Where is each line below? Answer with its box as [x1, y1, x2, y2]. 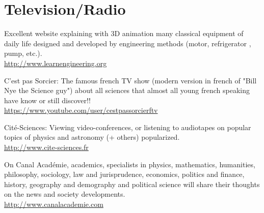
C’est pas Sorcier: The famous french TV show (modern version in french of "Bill [4, 75, 257, 85]
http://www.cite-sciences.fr [4, 142, 89, 153]
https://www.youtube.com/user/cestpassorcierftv [4, 105, 158, 115]
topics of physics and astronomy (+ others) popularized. [4, 132, 180, 142]
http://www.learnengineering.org [4, 57, 107, 68]
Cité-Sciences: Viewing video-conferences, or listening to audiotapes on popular [4, 121, 251, 132]
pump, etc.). [4, 48, 42, 58]
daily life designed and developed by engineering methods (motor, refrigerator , [4, 38, 251, 48]
